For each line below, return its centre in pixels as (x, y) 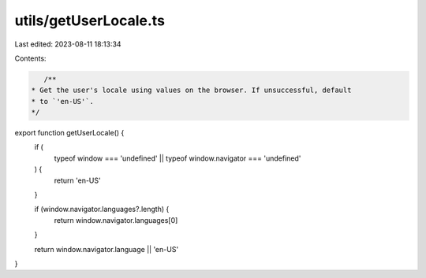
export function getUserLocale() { (69, 133)
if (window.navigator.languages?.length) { (102, 209)
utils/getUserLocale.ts (90, 20)
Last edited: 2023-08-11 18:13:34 (68, 44)
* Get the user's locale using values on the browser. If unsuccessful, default (191, 90)
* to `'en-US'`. (63, 101)
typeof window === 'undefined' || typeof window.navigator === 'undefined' (177, 158)
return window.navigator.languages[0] (116, 220)
